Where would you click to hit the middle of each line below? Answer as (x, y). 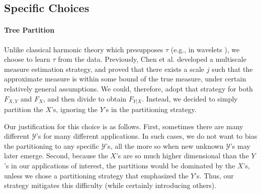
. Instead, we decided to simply (190, 98)
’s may (240, 145)
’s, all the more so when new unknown (165, 145)
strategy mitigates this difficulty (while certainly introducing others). (110, 185)
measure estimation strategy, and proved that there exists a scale (104, 69)
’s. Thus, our (214, 175)
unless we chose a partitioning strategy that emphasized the (96, 175)
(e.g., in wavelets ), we (205, 49)
